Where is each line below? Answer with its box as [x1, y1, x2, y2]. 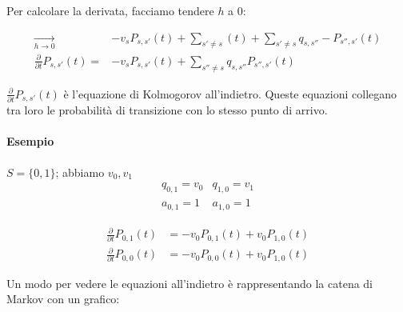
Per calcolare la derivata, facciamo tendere [6, 2, 214, 18]
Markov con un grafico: [6, 290, 120, 307]
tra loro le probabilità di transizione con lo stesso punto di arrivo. [6, 102, 328, 118]
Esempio [6, 133, 54, 150]
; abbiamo [55, 163, 105, 180]
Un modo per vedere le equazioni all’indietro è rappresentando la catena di [6, 274, 373, 291]
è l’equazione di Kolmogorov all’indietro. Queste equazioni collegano [63, 85, 397, 102]
